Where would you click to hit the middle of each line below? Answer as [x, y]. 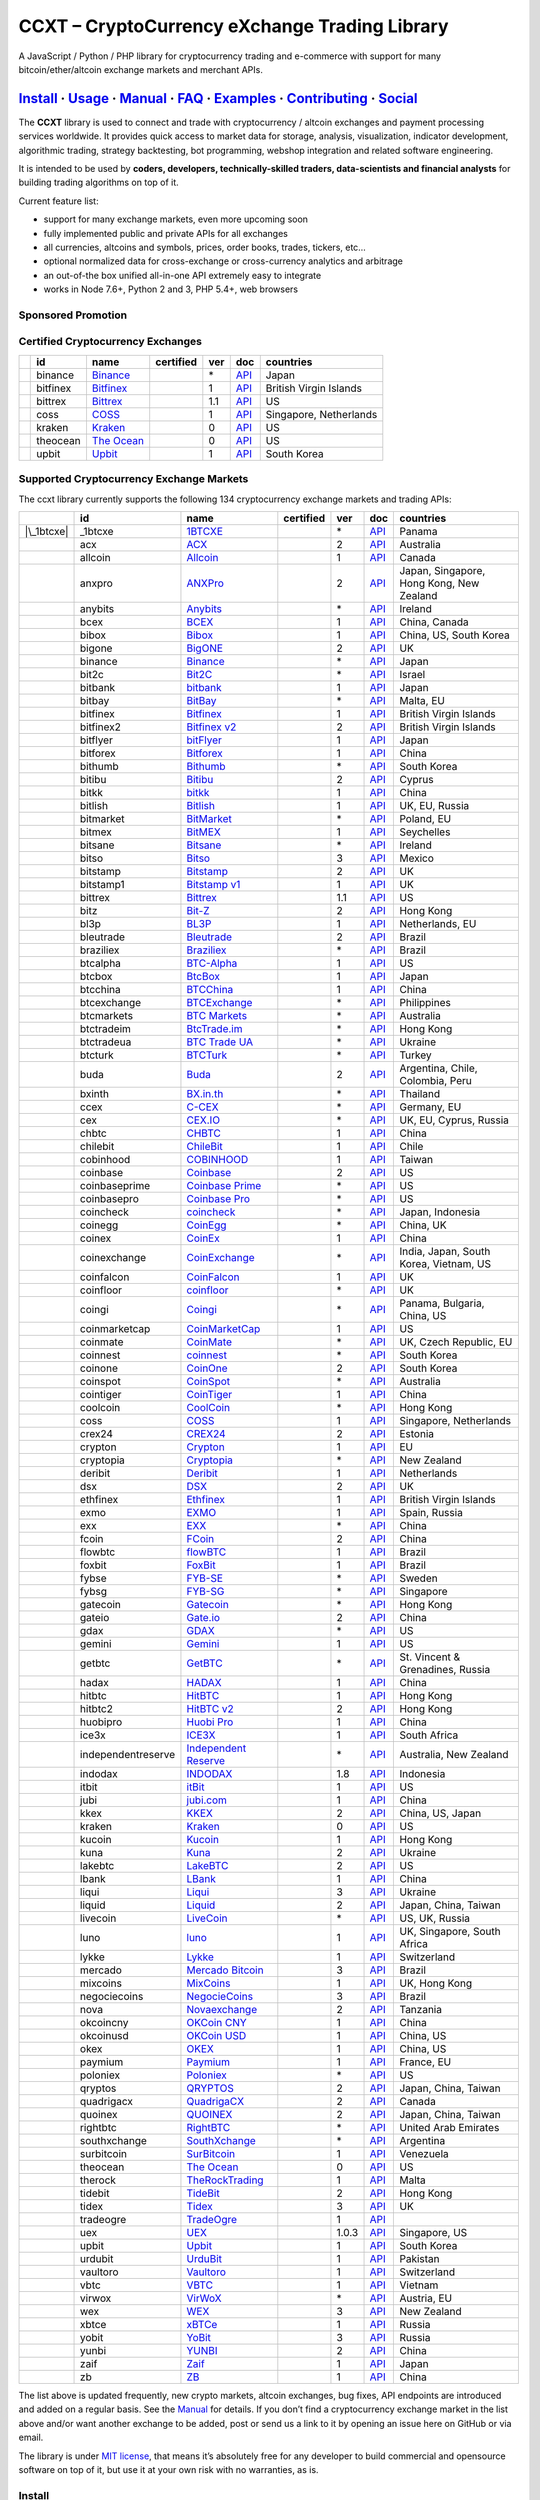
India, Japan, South [445, 1251]
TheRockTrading [225, 2180]
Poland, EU [425, 818]
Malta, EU [422, 700]
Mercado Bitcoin [225, 1970]
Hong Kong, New [439, 583]
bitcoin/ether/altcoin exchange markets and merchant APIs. [141, 69]
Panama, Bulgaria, [442, 1303]
